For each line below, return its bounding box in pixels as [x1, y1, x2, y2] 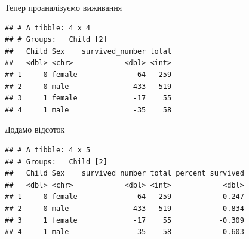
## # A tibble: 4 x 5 [5, 145, 91, 154]
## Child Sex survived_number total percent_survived [5, 169, 244, 178]
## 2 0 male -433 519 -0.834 [5, 204, 244, 213]
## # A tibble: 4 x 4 [5, 23, 91, 32]
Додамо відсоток [5, 123, 65, 136]
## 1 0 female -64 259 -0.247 [5, 192, 244, 201]
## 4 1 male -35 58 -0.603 [5, 228, 244, 237]
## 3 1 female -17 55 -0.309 [5, 216, 244, 225]
